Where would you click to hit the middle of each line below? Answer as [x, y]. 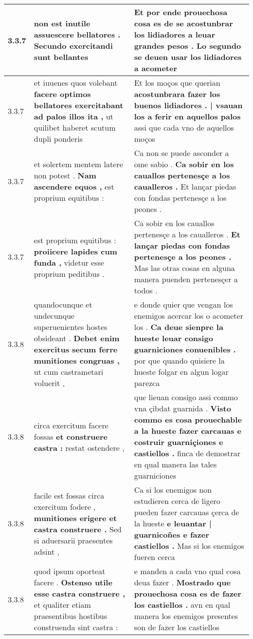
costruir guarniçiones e [179, 442]
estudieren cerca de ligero [177, 501]
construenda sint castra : [76, 627]
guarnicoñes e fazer [172, 534]
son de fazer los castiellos [177, 627]
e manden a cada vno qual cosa [187, 571]
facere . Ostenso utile [73, 582]
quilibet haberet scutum [75, 127]
